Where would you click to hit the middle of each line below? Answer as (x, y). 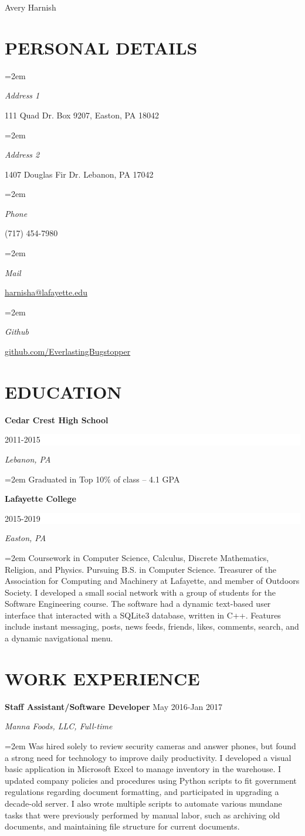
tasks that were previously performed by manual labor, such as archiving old (143, 815)
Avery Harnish (30, 7)
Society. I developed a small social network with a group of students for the (140, 592)
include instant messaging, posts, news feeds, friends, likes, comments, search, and (152, 626)
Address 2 (22, 154)
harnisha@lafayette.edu (46, 292)
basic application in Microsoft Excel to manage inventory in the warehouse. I (143, 769)
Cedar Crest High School (57, 419)
